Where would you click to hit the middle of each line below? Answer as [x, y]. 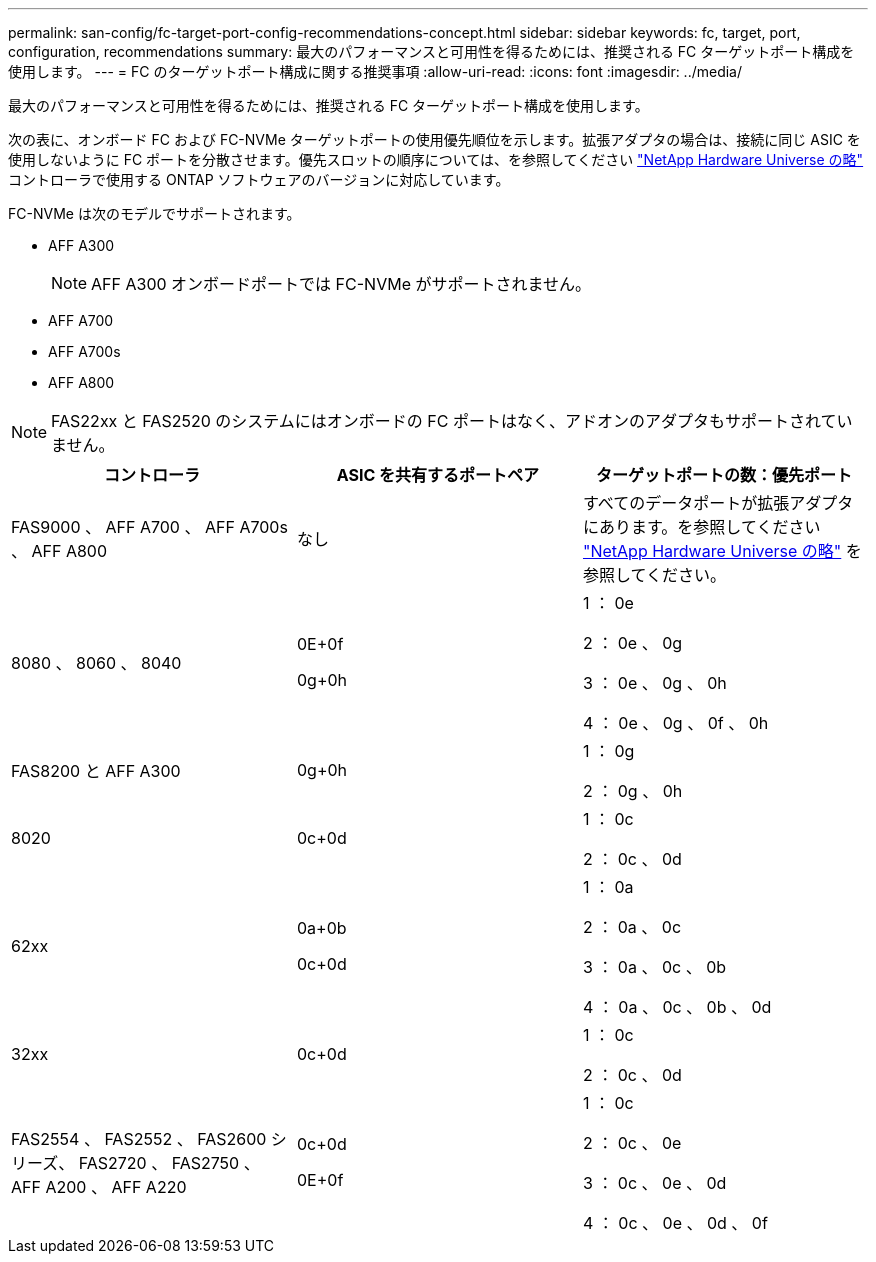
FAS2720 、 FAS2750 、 [169, 1163]
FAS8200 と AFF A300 [96, 771]
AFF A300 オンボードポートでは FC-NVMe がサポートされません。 [341, 284]
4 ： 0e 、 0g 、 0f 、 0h [675, 723]
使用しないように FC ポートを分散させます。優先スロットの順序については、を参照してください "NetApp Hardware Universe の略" [436, 159]
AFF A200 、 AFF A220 [99, 1187]
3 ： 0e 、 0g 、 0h [654, 683]
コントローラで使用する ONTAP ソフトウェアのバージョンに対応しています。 [259, 179]
